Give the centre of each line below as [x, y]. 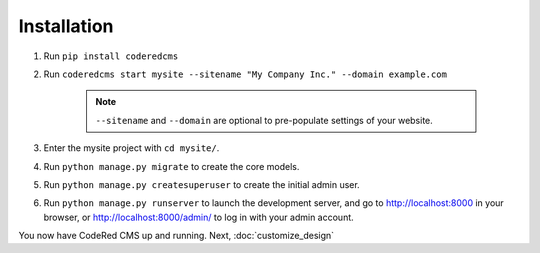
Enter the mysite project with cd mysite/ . [131, 148]
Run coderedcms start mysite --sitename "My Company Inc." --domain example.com [245, 74]
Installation [66, 26]
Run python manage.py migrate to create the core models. [171, 166]
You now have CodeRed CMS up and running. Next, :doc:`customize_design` [176, 236]
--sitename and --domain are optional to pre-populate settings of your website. [264, 120]
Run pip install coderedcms [111, 56]
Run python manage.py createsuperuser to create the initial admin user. [201, 184]
